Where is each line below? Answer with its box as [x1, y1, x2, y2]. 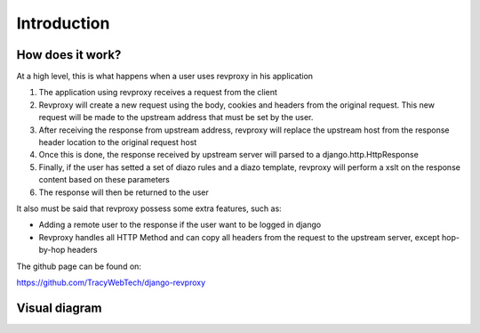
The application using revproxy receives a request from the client [38, 87, 277, 98]
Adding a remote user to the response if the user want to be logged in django [38, 219, 322, 231]
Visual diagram [16, 300, 102, 315]
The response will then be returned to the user [38, 187, 209, 198]
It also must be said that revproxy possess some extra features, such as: [16, 203, 282, 214]
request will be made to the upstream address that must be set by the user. [38, 112, 314, 123]
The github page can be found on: [16, 261, 142, 272]
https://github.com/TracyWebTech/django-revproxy [16, 277, 206, 288]
